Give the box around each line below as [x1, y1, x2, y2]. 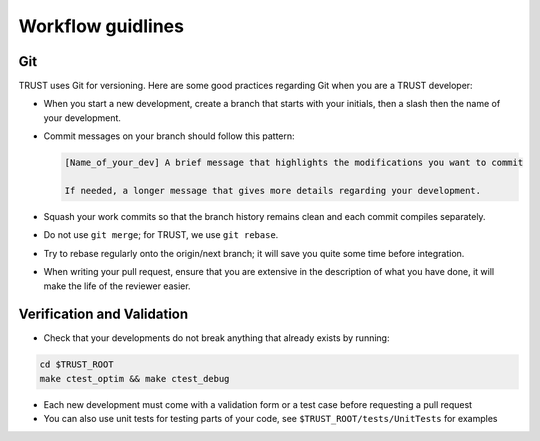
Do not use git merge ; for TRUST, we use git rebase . [43, 229, 279, 241]
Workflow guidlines [18, 15, 185, 37]
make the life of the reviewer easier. [43, 280, 191, 292]
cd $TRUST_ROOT [39, 359, 114, 370]
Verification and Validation [18, 306, 189, 323]
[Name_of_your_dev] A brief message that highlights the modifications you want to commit [64, 157, 524, 169]
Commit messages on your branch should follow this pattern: [43, 130, 295, 142]
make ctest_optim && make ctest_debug [39, 373, 230, 384]
